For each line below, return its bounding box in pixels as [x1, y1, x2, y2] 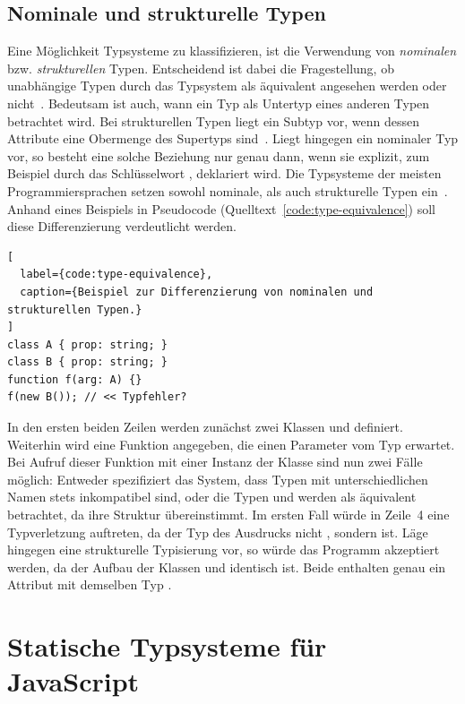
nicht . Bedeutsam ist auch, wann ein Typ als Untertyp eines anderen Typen [7, 93, 430, 112]
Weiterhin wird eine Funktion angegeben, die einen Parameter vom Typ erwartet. [7, 434, 455, 453]
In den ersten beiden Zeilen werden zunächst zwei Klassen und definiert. [7, 417, 403, 436]
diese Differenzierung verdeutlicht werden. [7, 217, 237, 236]
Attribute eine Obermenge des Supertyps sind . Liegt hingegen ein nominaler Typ [7, 129, 459, 148]
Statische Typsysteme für [7, 628, 327, 665]
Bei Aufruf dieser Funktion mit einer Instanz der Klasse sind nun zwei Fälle [7, 452, 423, 471]
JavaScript [7, 663, 140, 700]
